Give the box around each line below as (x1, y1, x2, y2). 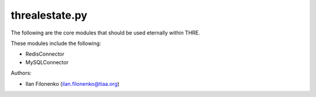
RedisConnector (25, 50, 64, 58)
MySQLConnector (25, 58, 69, 65)
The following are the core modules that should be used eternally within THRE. (11, 29, 200, 36)
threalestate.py (11, 9, 88, 22)
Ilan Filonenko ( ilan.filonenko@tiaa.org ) (25, 80, 120, 87)
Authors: (11, 70, 32, 77)
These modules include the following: (11, 40, 102, 47)
